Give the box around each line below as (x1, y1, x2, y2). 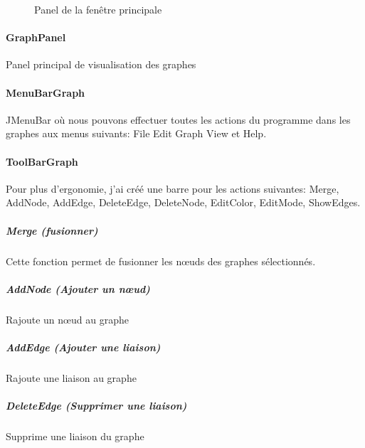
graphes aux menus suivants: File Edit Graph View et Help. (6, 126, 267, 141)
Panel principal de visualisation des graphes (6, 57, 196, 72)
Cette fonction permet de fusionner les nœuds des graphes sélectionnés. (6, 253, 316, 268)
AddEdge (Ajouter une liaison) (6, 339, 161, 354)
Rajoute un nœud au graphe (6, 311, 129, 326)
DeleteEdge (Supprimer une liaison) (6, 398, 187, 413)
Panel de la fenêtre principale (34, 2, 162, 16)
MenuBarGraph (6, 85, 85, 100)
